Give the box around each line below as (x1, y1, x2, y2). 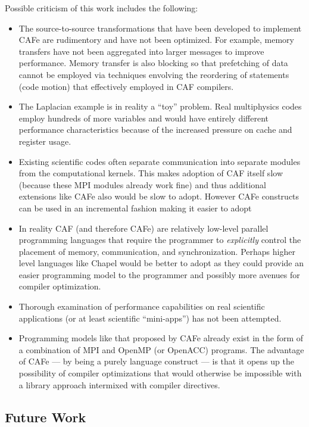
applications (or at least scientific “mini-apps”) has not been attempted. (18, 311, 282, 324)
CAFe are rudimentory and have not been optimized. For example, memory (18, 33, 294, 46)
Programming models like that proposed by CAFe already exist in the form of (18, 332, 304, 344)
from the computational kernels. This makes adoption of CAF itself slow (18, 167, 283, 179)
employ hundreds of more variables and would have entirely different (18, 111, 269, 124)
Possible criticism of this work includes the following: (5, 2, 198, 14)
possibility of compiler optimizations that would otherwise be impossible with (18, 367, 302, 379)
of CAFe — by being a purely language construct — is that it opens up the (18, 355, 294, 367)
